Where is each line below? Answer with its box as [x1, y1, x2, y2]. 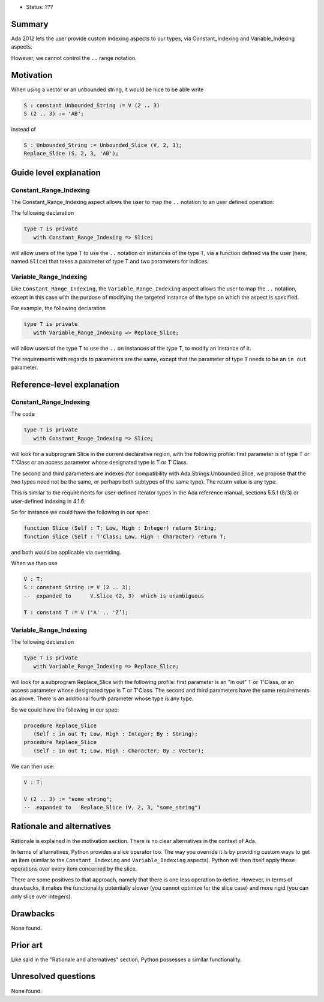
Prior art [11, 940, 43, 950]
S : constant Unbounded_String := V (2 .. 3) [23, 102, 160, 109]
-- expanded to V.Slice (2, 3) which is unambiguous [23, 592, 205, 599]
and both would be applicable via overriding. [11, 548, 121, 556]
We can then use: [11, 763, 55, 770]
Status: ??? [26, 4, 53, 10]
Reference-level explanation [11, 380, 119, 390]
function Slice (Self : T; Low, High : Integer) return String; [23, 525, 217, 532]
